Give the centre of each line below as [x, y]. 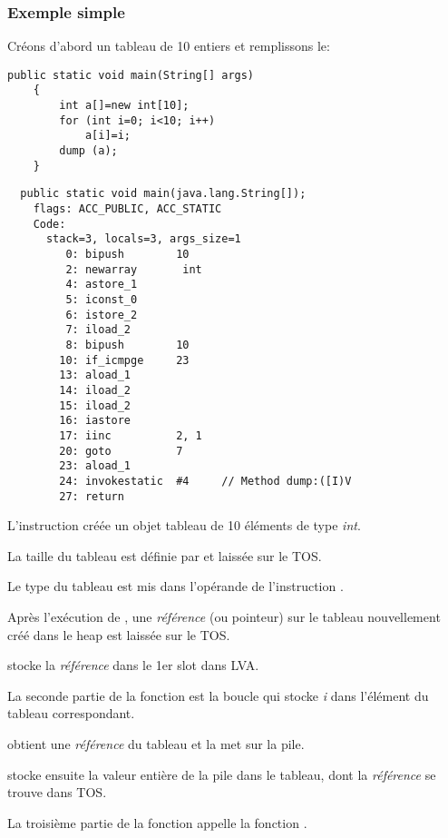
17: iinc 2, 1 [131, 435]
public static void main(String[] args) [131, 75]
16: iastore [95, 421]
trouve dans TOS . [57, 792]
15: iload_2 [95, 405]
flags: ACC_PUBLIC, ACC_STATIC [127, 209]
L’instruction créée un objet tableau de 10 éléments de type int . [184, 525]
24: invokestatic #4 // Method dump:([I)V [205, 481]
